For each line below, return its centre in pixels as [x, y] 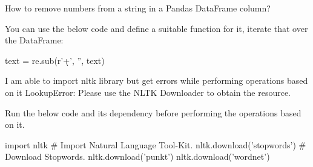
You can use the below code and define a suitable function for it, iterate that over [156, 28]
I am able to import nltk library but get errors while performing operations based [156, 80]
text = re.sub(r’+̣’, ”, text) [55, 60]
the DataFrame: [34, 40]
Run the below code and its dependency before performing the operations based [153, 112]
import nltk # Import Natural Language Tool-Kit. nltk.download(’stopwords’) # [156, 144]
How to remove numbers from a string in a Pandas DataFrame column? [138, 8]
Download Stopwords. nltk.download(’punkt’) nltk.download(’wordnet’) [137, 156]
